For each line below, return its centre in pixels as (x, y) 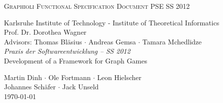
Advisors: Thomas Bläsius (43, 41)
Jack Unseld (80, 87)
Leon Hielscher (119, 77)
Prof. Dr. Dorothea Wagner (45, 32)
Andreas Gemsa (112, 41)
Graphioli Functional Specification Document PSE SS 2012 (97, 6)
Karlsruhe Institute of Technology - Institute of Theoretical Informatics (112, 22)
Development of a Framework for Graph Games (76, 60)
